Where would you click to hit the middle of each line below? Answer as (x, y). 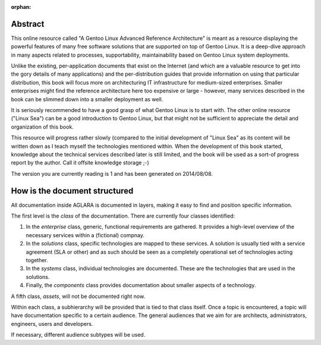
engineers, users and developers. (52, 324)
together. (37, 260)
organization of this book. (42, 127)
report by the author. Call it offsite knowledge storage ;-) (80, 163)
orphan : (21, 7)
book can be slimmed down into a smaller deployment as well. (87, 99)
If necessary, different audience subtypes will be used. (78, 335)
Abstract (28, 24)
